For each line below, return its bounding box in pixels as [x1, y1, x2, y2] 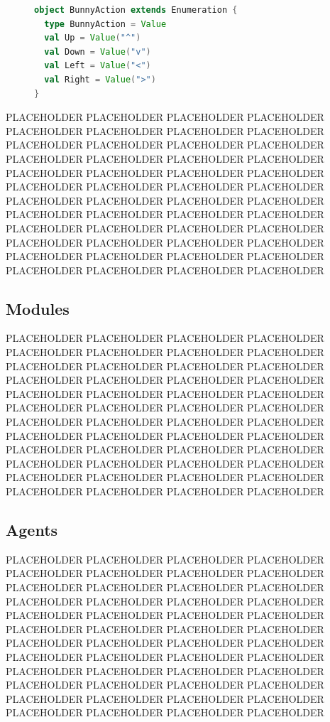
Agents [6, 519, 58, 540]
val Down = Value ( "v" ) [44, 46, 151, 57]
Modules [6, 297, 70, 319]
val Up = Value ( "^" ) [44, 33, 141, 43]
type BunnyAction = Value [44, 18, 167, 29]
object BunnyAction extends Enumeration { [34, 5, 238, 15]
